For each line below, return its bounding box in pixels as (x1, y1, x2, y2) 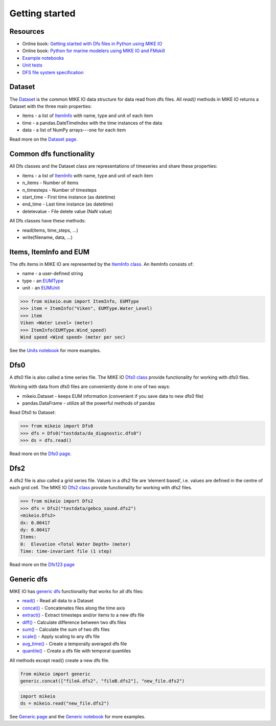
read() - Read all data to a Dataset (22, 598, 94, 604)
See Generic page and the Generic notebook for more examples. (9, 713, 146, 719)
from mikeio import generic (20, 671, 90, 677)
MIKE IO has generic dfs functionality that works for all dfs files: (9, 588, 144, 595)
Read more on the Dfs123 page (9, 561, 75, 568)
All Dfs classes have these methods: (9, 218, 86, 224)
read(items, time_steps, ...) (22, 227, 79, 233)
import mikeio (20, 693, 56, 699)
